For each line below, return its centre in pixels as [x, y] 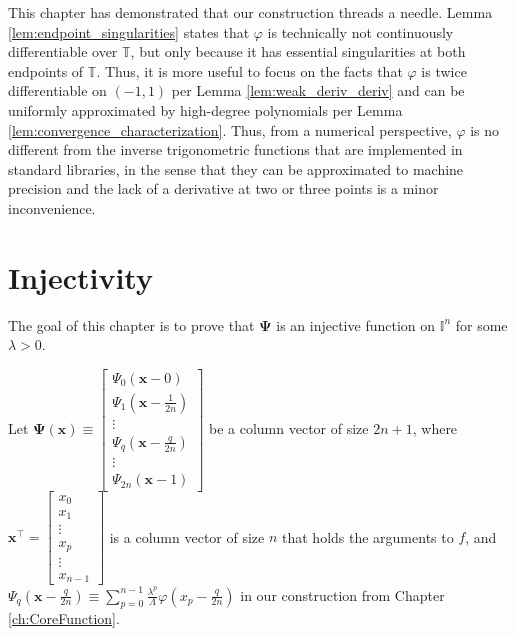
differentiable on [57, 90]
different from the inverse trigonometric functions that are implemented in [235, 149]
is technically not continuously [360, 31]
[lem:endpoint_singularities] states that [129, 31]
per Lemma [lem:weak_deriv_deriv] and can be [318, 90]
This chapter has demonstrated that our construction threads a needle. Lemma [250, 12]
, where [435, 427]
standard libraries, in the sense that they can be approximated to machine [236, 168]
